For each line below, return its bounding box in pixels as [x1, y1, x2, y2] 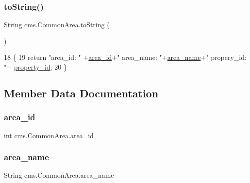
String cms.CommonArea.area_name [4, 170, 114, 180]
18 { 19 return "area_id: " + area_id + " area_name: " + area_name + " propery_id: [4, 52, 247, 62]
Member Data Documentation [4, 85, 159, 100]
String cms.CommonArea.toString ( [4, 19, 110, 30]
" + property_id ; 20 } [4, 62, 67, 72]
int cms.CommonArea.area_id [4, 130, 94, 140]
